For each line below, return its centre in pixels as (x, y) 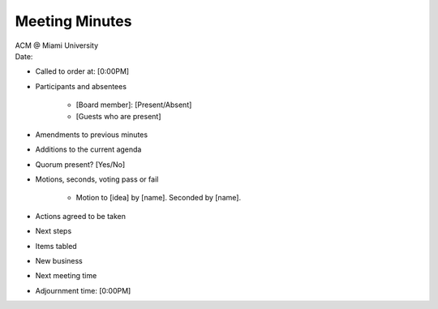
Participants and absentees (81, 86)
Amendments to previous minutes (92, 135)
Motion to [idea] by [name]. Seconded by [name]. (159, 198)
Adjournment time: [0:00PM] (83, 290)
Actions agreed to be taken (80, 216)
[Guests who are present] (118, 116)
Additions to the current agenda (88, 149)
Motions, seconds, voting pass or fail (97, 179)
